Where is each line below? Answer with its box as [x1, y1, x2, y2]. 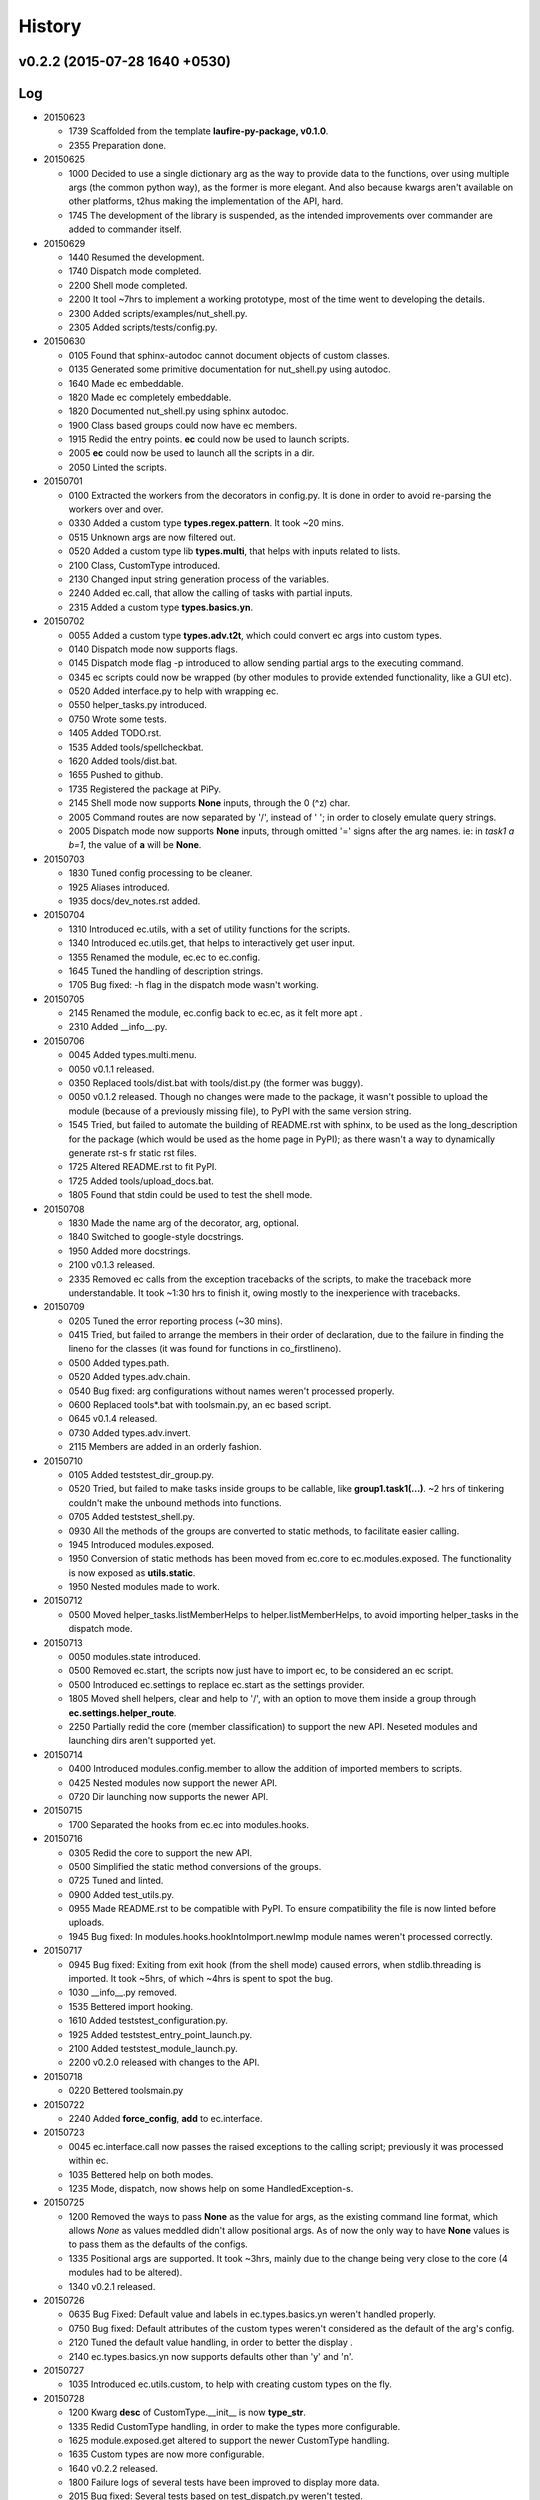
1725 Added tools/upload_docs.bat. [68, 1175, 215, 1187]
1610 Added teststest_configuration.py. [68, 2015, 229, 2027]
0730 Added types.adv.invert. [68, 1426, 192, 1439]
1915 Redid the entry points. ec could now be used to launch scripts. [68, 433, 350, 445]
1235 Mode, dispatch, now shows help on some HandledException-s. [68, 2182, 354, 2194]
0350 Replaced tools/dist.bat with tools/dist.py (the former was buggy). [68, 1077, 364, 1089]
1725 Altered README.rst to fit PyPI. [68, 1161, 217, 1173]
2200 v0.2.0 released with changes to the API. [68, 2056, 260, 2069]
